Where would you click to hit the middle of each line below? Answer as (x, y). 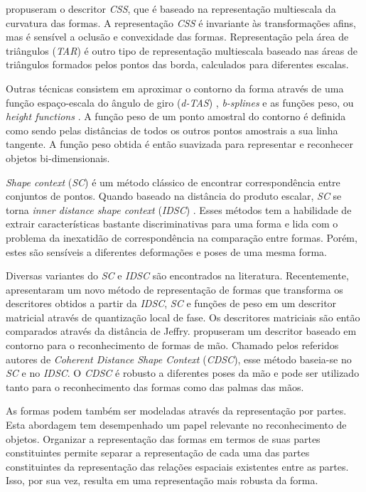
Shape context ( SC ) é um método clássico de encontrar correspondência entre (173, 182)
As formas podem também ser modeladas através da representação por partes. (176, 411)
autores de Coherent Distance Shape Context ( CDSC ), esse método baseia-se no (179, 359)
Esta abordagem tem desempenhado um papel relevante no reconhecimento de (176, 425)
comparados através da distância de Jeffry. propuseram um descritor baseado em (181, 331)
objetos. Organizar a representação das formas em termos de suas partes (163, 438)
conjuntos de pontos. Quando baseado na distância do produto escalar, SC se (174, 196)
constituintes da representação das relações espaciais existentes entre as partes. (177, 466)
